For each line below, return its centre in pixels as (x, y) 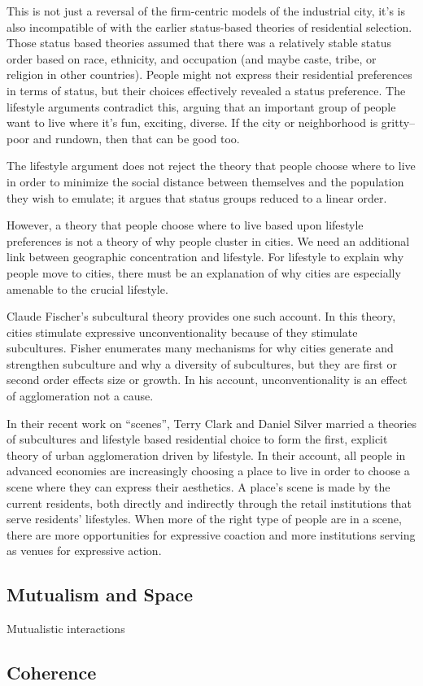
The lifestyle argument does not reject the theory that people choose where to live (211, 166)
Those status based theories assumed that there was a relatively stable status (199, 43)
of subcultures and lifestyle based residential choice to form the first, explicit (197, 439)
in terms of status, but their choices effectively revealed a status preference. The (206, 90)
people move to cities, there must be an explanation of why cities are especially (204, 272)
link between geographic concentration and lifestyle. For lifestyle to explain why (205, 257)
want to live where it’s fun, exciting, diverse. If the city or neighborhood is (192, 122)
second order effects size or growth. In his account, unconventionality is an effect (207, 380)
